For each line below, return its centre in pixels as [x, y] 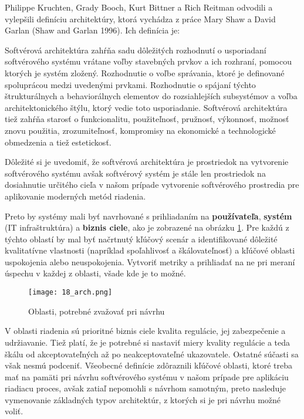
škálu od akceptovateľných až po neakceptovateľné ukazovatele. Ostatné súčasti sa [152, 354]
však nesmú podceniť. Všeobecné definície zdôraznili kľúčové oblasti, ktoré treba [149, 365]
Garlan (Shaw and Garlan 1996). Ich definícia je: [92, 30]
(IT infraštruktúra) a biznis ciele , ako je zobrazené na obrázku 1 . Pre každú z [147, 227]
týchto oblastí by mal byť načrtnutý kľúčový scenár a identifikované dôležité [141, 239]
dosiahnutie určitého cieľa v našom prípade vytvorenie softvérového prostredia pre [152, 185]
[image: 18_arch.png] [70, 293]
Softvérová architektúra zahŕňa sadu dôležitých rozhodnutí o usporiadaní [136, 50]
